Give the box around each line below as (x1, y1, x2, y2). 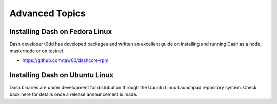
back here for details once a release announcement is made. (9, 91, 138, 97)
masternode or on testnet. (9, 48, 65, 54)
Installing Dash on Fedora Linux (9, 27, 112, 36)
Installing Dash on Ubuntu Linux (9, 71, 114, 79)
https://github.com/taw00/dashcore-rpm (22, 57, 109, 64)
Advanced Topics (9, 8, 86, 19)
